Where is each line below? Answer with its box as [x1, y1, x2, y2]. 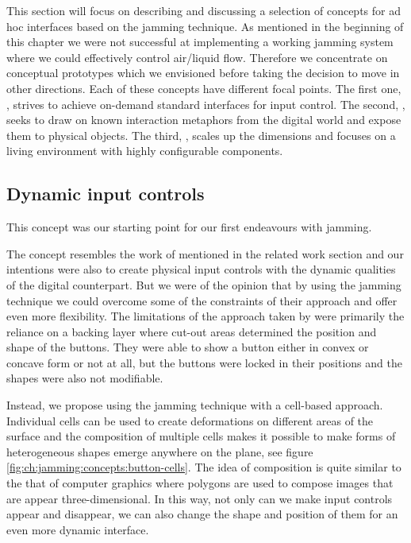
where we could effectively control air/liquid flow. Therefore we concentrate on [6, 48, 388, 65]
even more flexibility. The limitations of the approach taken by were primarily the [6, 308, 405, 324]
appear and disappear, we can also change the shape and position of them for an [6, 506, 398, 522]
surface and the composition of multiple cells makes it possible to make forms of [6, 428, 396, 444]
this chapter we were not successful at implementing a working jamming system [6, 33, 394, 50]
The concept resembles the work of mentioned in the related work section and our [6, 245, 404, 262]
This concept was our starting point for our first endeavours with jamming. [6, 219, 372, 235]
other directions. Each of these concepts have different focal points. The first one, [6, 80, 401, 96]
